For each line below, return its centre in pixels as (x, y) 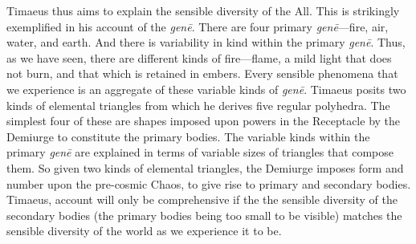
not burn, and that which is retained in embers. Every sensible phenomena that (202, 73)
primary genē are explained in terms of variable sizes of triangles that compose (200, 152)
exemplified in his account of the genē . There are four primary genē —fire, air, (198, 26)
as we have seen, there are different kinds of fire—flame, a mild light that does (199, 57)
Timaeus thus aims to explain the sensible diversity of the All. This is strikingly (203, 10)
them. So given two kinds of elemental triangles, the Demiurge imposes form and (205, 167)
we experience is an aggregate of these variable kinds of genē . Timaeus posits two (206, 89)
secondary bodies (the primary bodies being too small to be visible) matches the (204, 215)
